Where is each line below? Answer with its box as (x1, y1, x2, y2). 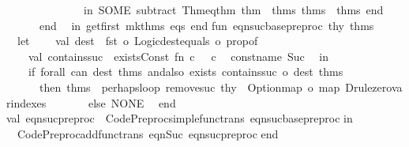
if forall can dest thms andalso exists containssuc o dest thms (28, 63, 343, 80)
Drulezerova (345, 78, 403, 95)
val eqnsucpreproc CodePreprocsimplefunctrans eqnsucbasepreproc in (6, 110, 353, 126)
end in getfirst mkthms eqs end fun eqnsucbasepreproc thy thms (39, 17, 374, 33)
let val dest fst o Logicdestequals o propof (17, 32, 258, 49)
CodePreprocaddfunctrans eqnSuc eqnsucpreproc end (17, 125, 279, 141)
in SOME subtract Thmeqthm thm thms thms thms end (83, 2, 384, 17)
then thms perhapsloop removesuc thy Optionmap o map (39, 78, 340, 95)
